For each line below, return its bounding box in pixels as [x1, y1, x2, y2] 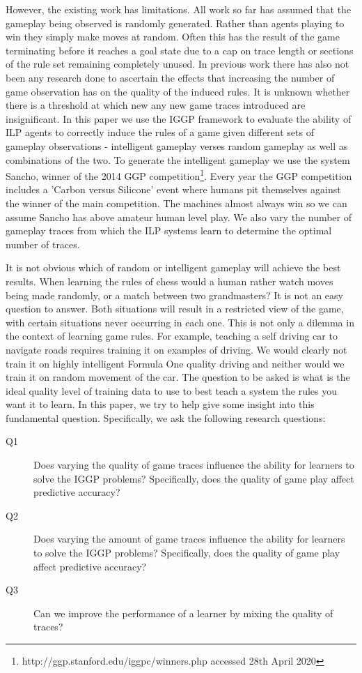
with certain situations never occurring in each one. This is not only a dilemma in [6, 315, 354, 329]
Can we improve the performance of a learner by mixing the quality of [33, 605, 333, 620]
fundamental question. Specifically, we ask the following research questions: [6, 410, 326, 425]
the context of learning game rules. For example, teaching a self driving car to [6, 328, 338, 343]
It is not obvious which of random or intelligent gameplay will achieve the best [6, 260, 341, 275]
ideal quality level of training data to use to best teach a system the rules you [6, 383, 338, 398]
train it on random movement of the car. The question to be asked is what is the [6, 370, 350, 384]
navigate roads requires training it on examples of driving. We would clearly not [6, 342, 347, 356]
